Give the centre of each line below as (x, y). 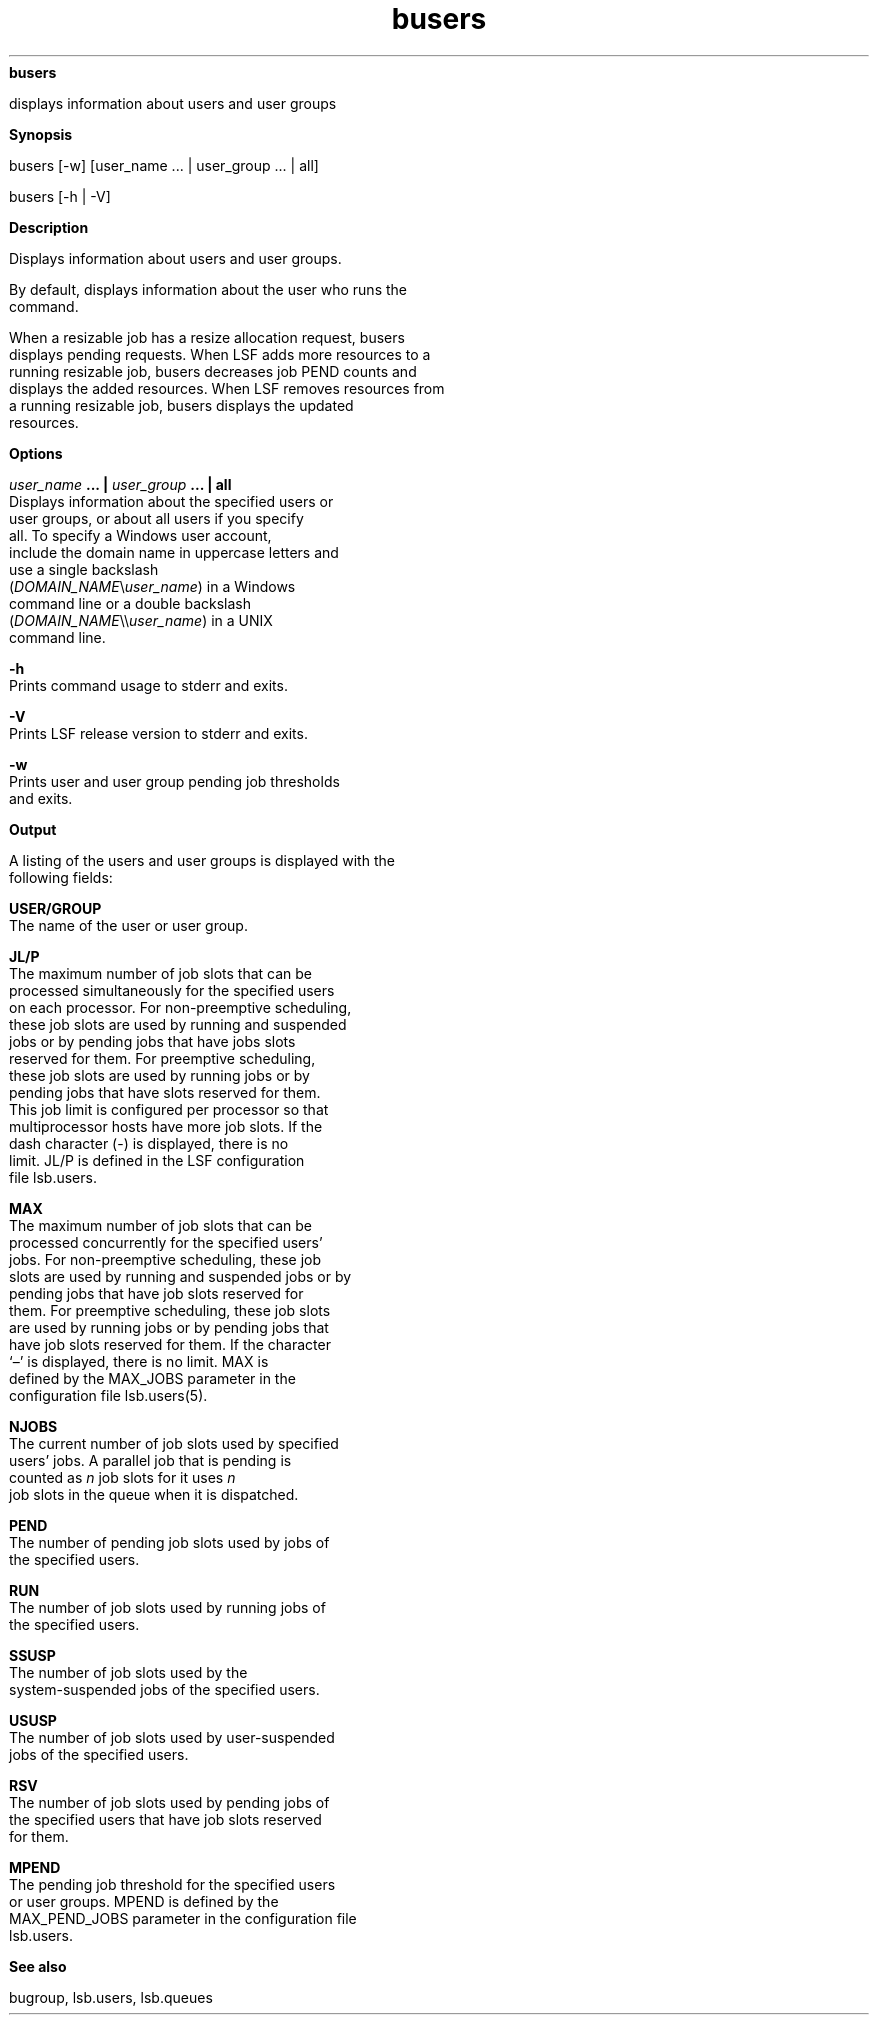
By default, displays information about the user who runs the (208, 289)
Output (33, 829)
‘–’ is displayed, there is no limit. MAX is (139, 1361)
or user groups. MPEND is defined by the (144, 1901)
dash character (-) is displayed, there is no (149, 1143)
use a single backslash (84, 569)
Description (49, 227)
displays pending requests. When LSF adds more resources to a (220, 354)
